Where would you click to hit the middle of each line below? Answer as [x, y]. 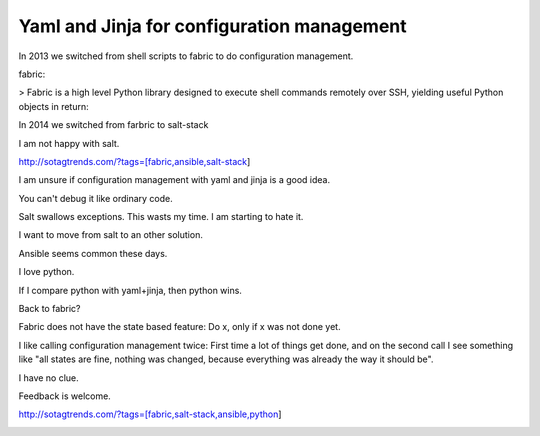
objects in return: [53, 106]
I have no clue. [48, 377]
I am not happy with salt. [69, 143]
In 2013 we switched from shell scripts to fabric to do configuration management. [186, 56]
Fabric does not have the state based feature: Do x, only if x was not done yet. [179, 327]
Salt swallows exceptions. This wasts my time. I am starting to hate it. [161, 217]
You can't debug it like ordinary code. [96, 198]
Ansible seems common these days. [93, 253]
